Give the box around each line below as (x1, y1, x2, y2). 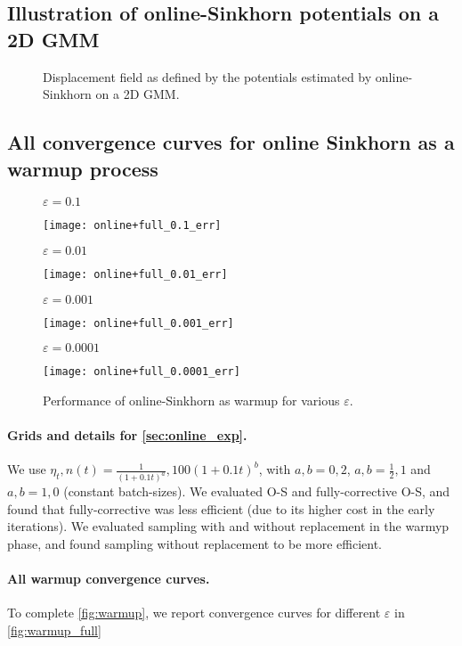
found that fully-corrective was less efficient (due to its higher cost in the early (7, 499, 435, 518)
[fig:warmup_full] (7, 621, 101, 640)
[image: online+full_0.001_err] (43, 316, 234, 330)
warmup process (7, 154, 158, 182)
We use (7, 460, 46, 478)
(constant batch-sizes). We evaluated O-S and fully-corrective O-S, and (63, 482, 450, 501)
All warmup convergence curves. (7, 569, 210, 588)
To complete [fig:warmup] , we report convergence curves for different (7, 603, 381, 622)
